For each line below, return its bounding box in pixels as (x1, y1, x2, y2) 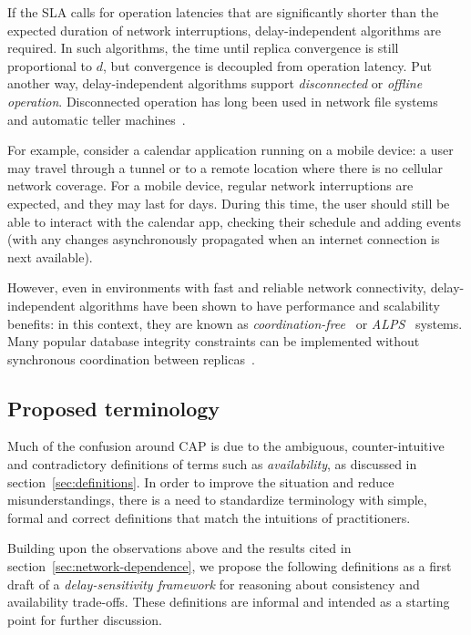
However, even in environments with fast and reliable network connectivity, (7, 278, 426, 297)
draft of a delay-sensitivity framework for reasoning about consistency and (7, 574, 420, 593)
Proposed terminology (7, 394, 220, 422)
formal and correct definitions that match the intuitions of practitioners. (7, 507, 411, 527)
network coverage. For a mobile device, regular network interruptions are (7, 176, 414, 195)
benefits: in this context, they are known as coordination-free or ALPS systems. (7, 313, 463, 333)
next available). (7, 247, 93, 266)
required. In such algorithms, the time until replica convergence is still (7, 38, 399, 57)
